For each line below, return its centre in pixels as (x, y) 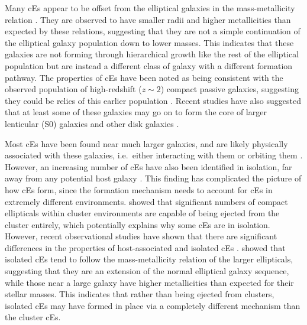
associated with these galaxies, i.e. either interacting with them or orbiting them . (154, 155)
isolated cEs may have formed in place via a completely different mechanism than (153, 305)
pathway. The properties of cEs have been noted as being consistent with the (144, 77)
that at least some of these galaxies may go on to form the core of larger (136, 112)
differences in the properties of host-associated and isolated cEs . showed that (145, 247)
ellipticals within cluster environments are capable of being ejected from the (142, 213)
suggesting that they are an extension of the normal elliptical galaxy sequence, (147, 271)
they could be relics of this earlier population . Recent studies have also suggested (153, 100)
